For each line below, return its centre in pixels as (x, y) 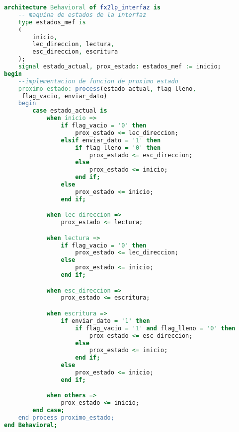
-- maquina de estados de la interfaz (82, 15)
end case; (48, 410)
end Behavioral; (31, 425)
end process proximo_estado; (66, 418)
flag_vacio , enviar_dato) (64, 96)
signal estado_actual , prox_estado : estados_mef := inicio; (119, 66)
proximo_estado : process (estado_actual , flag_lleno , (107, 89)
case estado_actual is (70, 111)
